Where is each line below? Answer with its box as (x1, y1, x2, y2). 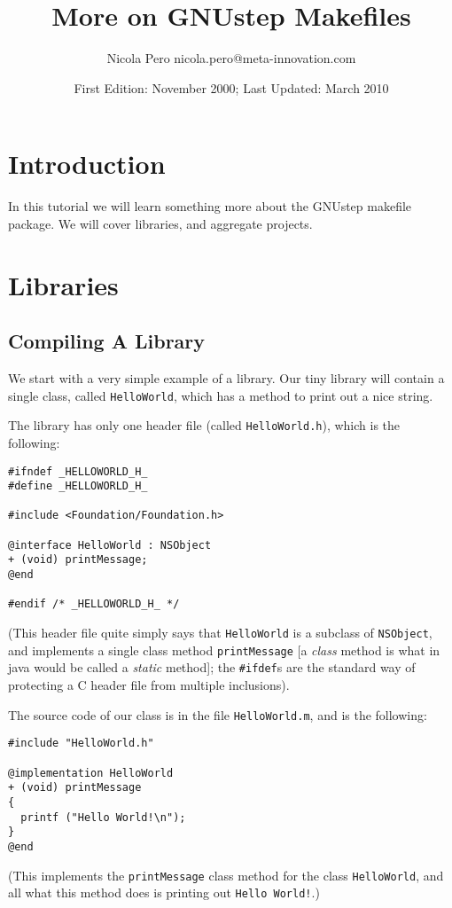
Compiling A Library (8, 327, 206, 355)
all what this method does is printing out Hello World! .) (8, 883, 320, 902)
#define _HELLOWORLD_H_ (8, 480, 148, 493)
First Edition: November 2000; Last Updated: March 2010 (74, 78, 389, 97)
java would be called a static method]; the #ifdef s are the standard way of (8, 658, 416, 677)
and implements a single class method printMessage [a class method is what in (8, 640, 440, 659)
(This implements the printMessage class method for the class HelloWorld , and (8, 865, 444, 884)
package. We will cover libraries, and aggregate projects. (8, 214, 313, 232)
